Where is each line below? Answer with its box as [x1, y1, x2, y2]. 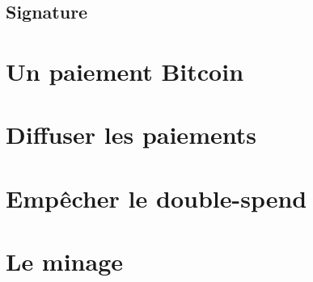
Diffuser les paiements [6, 118, 256, 151]
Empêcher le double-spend [6, 181, 307, 214]
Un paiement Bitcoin [6, 54, 244, 87]
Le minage [6, 245, 124, 278]
